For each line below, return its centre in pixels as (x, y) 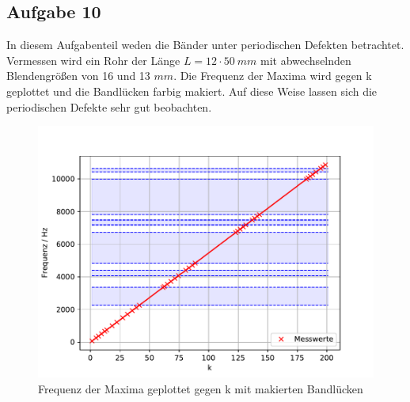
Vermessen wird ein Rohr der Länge (93, 60)
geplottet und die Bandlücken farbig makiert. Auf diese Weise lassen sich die (192, 91)
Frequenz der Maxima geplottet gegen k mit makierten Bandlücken (201, 388)
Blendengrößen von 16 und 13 (78, 76)
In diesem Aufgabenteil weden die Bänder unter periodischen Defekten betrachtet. (205, 45)
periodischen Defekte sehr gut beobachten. (109, 106)
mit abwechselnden (306, 60)
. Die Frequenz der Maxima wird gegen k (273, 76)
